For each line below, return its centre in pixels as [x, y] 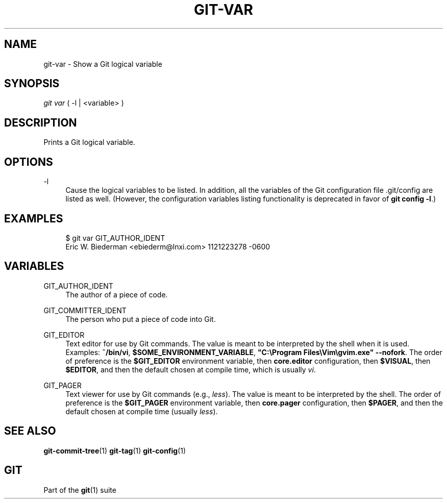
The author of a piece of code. [117, 294]
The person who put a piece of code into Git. [141, 319]
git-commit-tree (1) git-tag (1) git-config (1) [115, 450]
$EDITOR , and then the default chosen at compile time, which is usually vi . [191, 369]
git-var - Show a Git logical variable [103, 64]
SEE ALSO [30, 431]
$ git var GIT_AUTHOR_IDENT [115, 238]
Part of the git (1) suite [80, 490]
